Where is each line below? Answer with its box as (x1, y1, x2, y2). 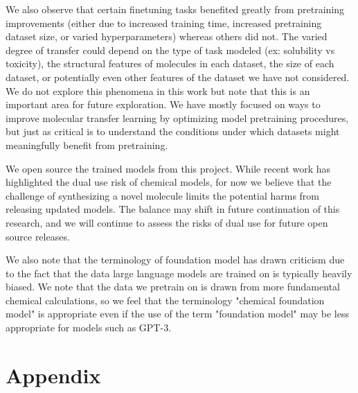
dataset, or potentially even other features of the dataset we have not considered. (6, 69, 350, 84)
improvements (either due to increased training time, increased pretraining (6, 15, 322, 30)
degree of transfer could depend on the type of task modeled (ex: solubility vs (6, 42, 335, 57)
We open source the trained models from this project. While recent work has (6, 161, 331, 175)
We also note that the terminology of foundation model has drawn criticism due (6, 252, 345, 267)
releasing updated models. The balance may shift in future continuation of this (6, 202, 340, 216)
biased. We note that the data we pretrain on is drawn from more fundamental (6, 279, 340, 294)
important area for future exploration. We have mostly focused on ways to (6, 97, 321, 112)
